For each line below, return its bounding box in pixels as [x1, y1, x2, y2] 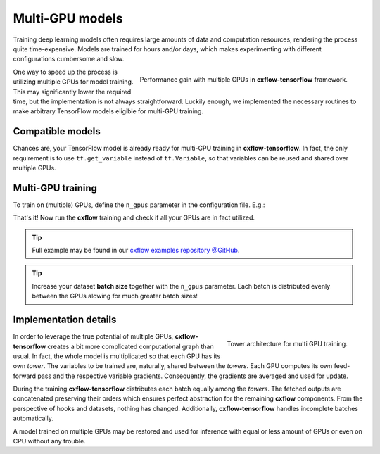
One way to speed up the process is [13, 68, 118, 76]
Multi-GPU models [13, 11, 123, 26]
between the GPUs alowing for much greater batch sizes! [32, 292, 198, 301]
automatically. [13, 414, 54, 422]
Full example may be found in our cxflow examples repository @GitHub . [32, 246, 240, 255]
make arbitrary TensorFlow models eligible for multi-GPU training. [13, 107, 204, 115]
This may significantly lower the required [13, 87, 132, 96]
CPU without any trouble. [13, 437, 86, 446]
